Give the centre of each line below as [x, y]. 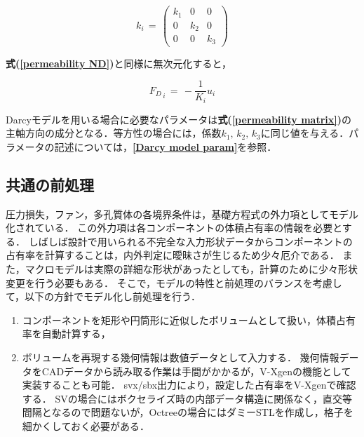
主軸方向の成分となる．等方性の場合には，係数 [114, 133]
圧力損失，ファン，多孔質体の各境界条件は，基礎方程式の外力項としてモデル [182, 214]
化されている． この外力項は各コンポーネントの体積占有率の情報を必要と [174, 228]
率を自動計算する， [66, 334]
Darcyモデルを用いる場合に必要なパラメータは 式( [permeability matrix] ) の [178, 119]
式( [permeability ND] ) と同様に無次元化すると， [119, 63]
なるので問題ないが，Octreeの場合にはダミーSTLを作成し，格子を [202, 412]
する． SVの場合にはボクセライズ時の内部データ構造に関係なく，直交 [182, 398]
